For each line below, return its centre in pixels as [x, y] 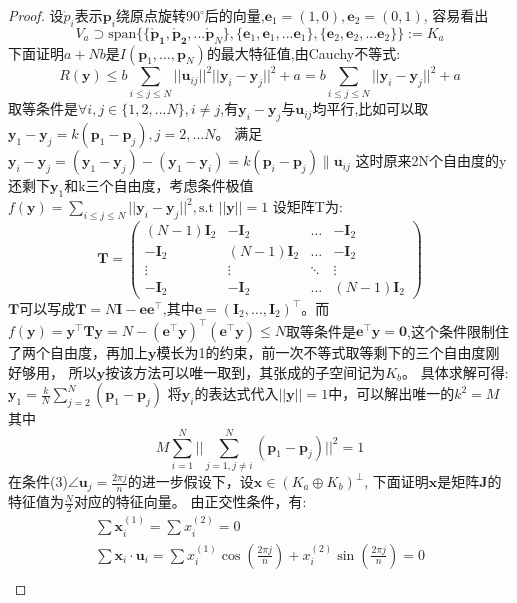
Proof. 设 [36, 15]
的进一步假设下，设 [190, 481]
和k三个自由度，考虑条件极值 [159, 185]
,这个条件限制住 [458, 330]
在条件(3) [38, 481]
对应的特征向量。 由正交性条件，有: [190, 501]
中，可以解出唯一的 [391, 393]
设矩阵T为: [307, 206]
